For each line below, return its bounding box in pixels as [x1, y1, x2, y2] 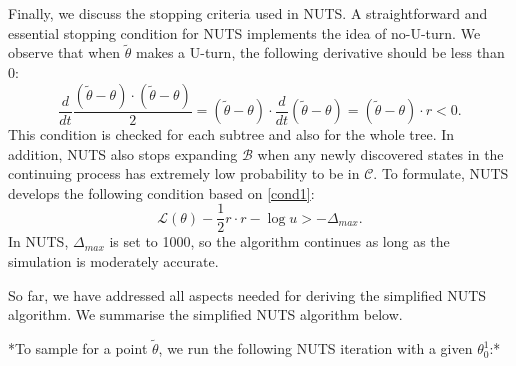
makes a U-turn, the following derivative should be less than [136, 42, 505, 63]
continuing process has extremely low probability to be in [8, 163, 360, 184]
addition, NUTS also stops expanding [8, 143, 238, 164]
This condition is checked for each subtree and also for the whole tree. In [8, 124, 455, 145]
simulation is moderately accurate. [8, 251, 219, 272]
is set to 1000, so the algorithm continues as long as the [109, 231, 450, 252]
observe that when [8, 42, 121, 63]
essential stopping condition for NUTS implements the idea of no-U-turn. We [8, 22, 481, 43]
